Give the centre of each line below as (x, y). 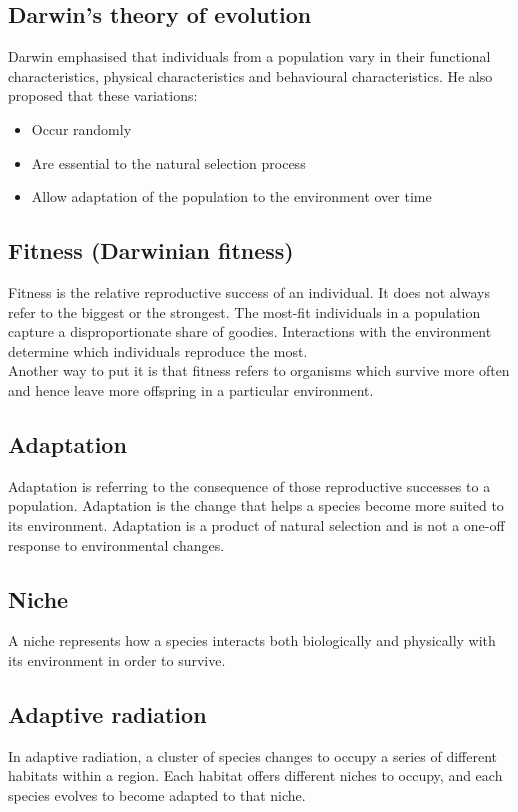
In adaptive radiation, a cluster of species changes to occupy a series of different (253, 755)
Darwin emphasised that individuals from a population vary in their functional (249, 56)
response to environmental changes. (116, 544)
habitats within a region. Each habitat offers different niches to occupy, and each (255, 775)
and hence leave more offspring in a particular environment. (191, 389)
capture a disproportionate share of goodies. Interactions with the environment (250, 331)
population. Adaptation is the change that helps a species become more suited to (256, 505)
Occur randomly (81, 128)
